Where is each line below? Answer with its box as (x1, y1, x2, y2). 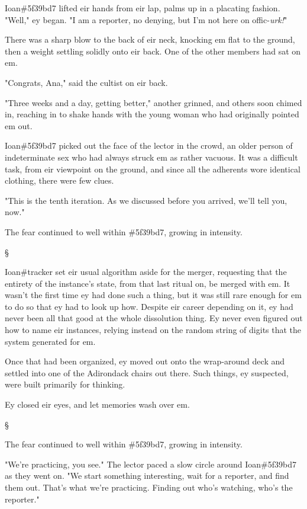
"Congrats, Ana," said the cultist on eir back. (5, 76, 168, 88)
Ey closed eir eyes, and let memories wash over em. (5, 398, 190, 411)
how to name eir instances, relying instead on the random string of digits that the (5, 324, 302, 336)
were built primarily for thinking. (5, 378, 125, 390)
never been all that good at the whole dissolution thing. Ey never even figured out (5, 312, 303, 324)
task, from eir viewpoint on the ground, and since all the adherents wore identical (5, 162, 300, 175)
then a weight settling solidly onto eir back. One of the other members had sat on (5, 44, 301, 57)
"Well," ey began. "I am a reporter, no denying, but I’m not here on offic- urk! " (5, 13, 287, 25)
